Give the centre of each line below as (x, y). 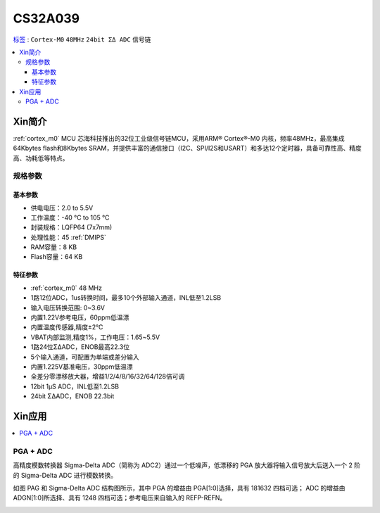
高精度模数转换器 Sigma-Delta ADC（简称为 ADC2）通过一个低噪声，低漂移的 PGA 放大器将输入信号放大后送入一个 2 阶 (187, 465)
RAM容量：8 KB (54, 247)
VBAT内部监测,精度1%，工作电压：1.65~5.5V (95, 337)
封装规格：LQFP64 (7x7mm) (71, 227)
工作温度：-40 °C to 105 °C (70, 217)
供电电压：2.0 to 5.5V (62, 208)
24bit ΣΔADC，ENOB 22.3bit (72, 396)
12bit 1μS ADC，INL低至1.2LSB (75, 386)
